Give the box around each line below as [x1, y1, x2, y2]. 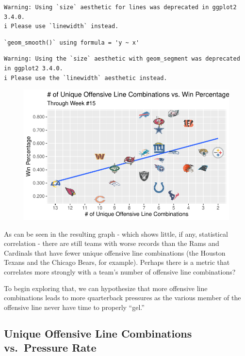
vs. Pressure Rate [4, 340, 97, 355]
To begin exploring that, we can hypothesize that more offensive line [4, 283, 208, 293]
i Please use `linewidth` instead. [4, 23, 119, 30]
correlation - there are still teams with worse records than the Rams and [4, 238, 219, 248]
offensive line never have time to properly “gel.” [4, 302, 145, 312]
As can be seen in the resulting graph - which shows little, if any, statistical [4, 228, 228, 239]
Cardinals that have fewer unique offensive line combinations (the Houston [4, 247, 226, 258]
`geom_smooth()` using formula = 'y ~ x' [4, 39, 140, 46]
